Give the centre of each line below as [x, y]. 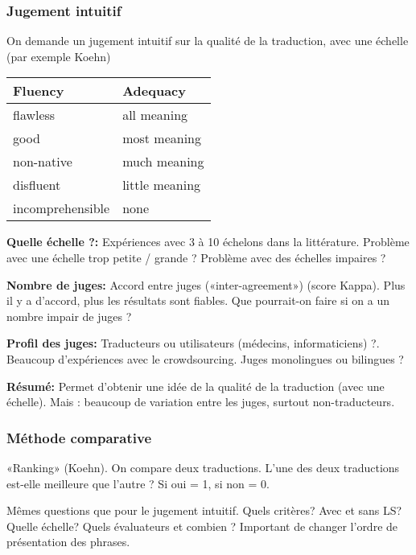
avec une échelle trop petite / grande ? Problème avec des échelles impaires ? [196, 257]
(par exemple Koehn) [59, 56]
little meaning [162, 185]
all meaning [155, 115]
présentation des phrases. [68, 542]
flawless [34, 115]
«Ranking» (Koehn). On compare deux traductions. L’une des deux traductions [203, 467]
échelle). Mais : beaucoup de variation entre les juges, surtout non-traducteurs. [201, 402]
